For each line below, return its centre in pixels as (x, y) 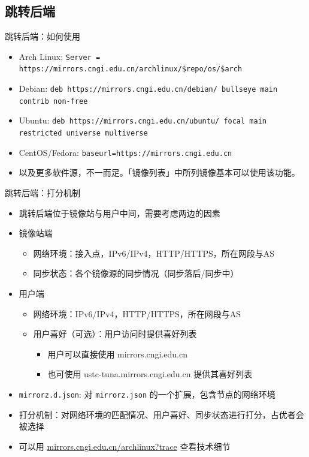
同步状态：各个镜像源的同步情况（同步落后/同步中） (136, 273)
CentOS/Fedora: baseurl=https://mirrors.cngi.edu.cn (125, 152)
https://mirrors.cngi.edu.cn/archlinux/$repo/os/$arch (131, 69)
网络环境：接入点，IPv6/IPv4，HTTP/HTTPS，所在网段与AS (154, 253)
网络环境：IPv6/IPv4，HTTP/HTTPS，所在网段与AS (137, 313)
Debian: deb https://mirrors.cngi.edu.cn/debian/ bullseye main (148, 88)
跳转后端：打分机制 (43, 192)
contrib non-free (53, 101)
